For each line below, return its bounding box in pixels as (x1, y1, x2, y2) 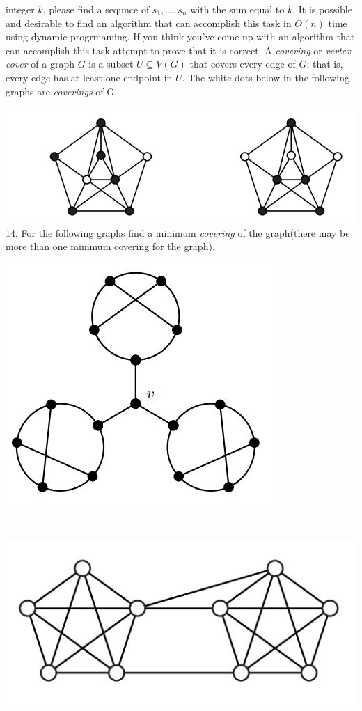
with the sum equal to (190, 2, 285, 16)
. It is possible (292, 2, 352, 16)
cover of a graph (6, 56, 74, 71)
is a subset (88, 56, 134, 71)
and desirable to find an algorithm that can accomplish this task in (6, 15, 292, 30)
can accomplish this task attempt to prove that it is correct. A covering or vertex (6, 42, 351, 57)
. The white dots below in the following (182, 70, 349, 84)
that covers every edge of (189, 56, 296, 71)
